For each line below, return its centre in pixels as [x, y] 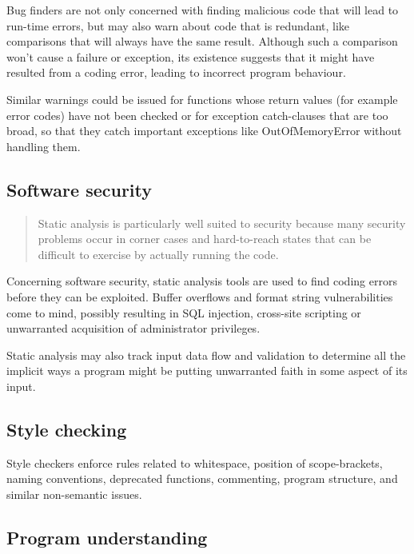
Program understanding [107, 537]
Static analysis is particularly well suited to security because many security [222, 223]
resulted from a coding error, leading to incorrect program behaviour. [176, 72]
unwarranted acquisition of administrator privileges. [133, 328]
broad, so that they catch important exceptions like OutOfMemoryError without [204, 131]
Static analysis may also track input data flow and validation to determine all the [206, 355]
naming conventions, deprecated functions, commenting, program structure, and [202, 478]
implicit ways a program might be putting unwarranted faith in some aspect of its [207, 371]
